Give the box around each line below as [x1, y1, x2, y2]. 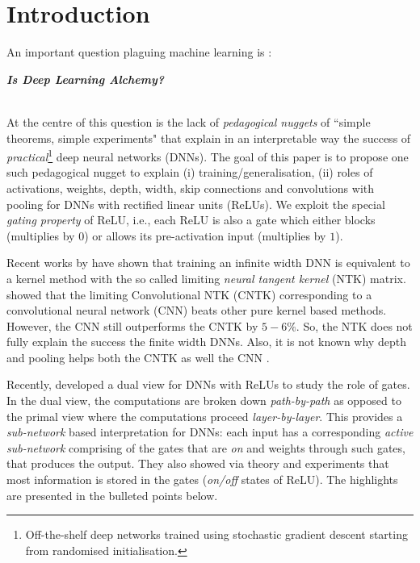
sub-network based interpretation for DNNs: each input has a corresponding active [6, 423, 414, 440]
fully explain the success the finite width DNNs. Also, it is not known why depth [6, 333, 406, 350]
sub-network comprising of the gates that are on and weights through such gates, [6, 439, 405, 456]
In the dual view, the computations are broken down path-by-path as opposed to [6, 392, 401, 409]
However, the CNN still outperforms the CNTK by [6, 317, 258, 334]
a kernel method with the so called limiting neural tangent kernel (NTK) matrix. [6, 269, 406, 286]
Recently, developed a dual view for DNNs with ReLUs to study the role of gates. [6, 376, 410, 393]
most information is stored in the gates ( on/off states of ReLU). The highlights [6, 471, 398, 488]
